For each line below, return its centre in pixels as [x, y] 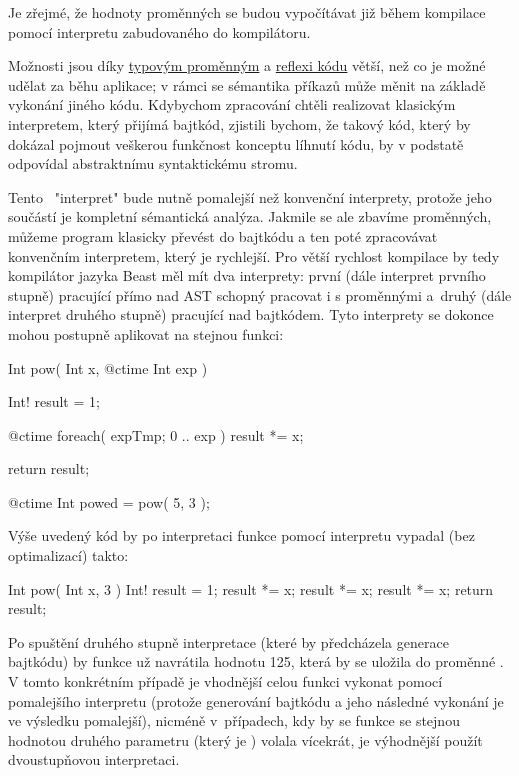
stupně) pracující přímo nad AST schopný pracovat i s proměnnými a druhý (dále [260, 294]
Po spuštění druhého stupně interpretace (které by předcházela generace [228, 641]
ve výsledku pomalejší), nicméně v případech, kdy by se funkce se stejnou [234, 720]
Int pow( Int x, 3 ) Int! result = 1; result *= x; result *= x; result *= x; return [251, 588]
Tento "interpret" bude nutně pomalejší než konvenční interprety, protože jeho [250, 196]
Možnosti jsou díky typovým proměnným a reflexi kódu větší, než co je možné [247, 65]
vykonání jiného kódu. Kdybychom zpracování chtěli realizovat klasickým [232, 104]
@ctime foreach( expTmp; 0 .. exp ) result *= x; [156, 434]
